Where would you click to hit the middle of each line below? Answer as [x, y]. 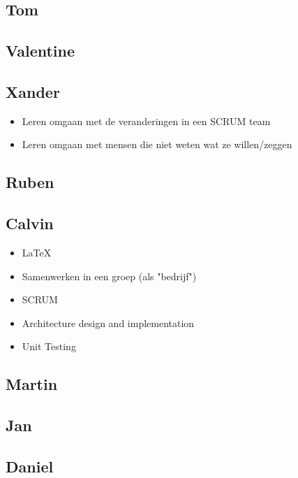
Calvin [30, 223]
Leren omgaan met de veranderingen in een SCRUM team [146, 121]
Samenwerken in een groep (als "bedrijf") [109, 276]
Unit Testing [49, 346]
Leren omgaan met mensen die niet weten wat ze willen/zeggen [157, 144]
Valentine [40, 51]
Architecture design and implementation [108, 323]
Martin [32, 384]
